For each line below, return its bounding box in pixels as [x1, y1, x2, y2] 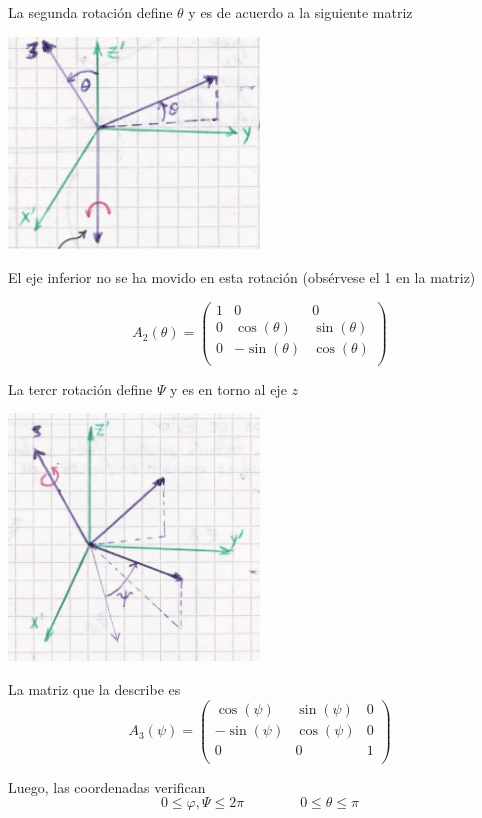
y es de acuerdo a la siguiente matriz [188, 2, 413, 22]
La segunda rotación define [8, 2, 173, 22]
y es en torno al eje [170, 378, 287, 399]
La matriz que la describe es [8, 678, 181, 699]
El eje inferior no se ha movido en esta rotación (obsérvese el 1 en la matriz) [8, 266, 476, 287]
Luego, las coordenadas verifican [8, 776, 206, 797]
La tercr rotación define [8, 378, 153, 399]
